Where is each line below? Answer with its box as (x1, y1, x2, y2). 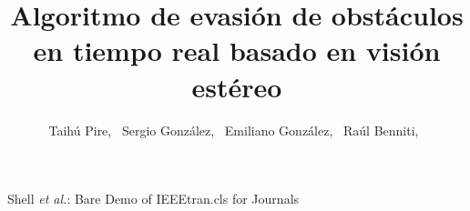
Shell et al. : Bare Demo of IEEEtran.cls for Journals (7, 189, 300, 208)
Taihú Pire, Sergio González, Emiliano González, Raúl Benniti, (48, 120, 419, 139)
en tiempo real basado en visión (33, 32, 441, 69)
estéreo (191, 67, 282, 105)
